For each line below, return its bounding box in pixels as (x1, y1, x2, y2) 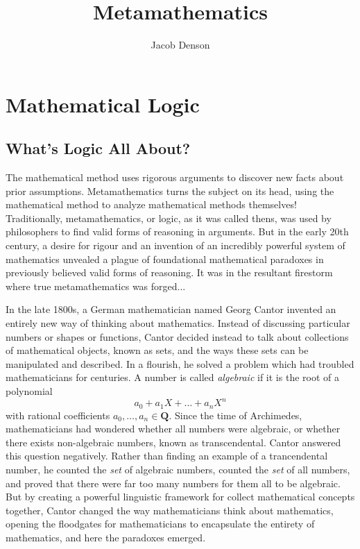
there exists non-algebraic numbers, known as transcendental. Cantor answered (6, 434, 341, 449)
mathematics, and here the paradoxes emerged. (6, 530, 206, 544)
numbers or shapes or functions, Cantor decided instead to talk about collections (6, 329, 349, 344)
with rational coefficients (6, 407, 110, 422)
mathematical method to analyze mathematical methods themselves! (6, 197, 297, 212)
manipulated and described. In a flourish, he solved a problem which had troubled (6, 356, 354, 371)
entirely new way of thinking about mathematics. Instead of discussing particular (6, 316, 350, 330)
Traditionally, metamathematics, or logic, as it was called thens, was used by (6, 210, 332, 225)
